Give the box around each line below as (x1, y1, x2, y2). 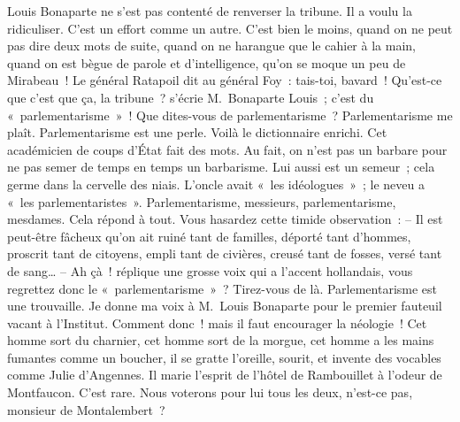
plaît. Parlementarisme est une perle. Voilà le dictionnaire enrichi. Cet (7, 123, 387, 142)
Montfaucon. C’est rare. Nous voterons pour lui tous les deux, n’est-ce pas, (7, 383, 413, 402)
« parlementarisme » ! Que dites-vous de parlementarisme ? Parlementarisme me (7, 105, 453, 124)
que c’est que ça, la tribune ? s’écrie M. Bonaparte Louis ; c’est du (7, 88, 374, 106)
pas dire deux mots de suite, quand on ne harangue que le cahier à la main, (7, 36, 416, 55)
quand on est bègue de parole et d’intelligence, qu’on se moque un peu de (7, 53, 406, 72)
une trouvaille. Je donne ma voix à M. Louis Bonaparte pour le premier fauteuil (7, 296, 442, 315)
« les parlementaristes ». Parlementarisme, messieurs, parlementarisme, (7, 192, 396, 211)
